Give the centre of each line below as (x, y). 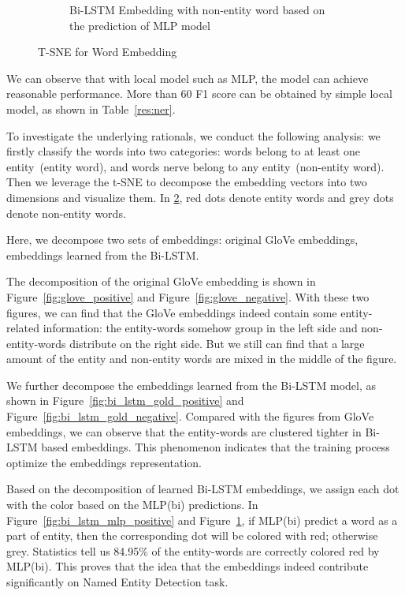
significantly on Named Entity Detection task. (117, 582)
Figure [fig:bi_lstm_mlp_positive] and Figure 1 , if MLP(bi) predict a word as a (202, 520)
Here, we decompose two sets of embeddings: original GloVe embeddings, (182, 239)
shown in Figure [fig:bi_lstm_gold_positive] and (125, 400)
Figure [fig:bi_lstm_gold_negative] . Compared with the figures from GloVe (190, 416)
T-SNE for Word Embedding (108, 52)
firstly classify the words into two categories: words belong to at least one (184, 151)
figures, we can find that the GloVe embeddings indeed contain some (172, 312)
